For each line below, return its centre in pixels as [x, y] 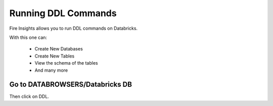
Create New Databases [59, 49]
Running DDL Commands [63, 13]
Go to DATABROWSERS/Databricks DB [71, 85]
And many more [51, 70]
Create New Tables [55, 56]
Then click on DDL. [29, 96]
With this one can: [28, 37]
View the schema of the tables [66, 63]
